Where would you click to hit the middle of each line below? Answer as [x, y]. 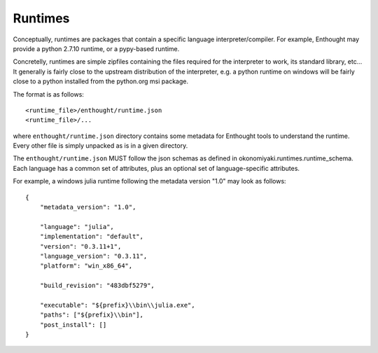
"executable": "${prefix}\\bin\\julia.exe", [117, 305]
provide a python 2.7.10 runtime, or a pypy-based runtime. [96, 48]
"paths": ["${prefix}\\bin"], [91, 315]
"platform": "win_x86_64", [86, 266]
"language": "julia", [77, 227]
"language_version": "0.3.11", [93, 256]
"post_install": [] [73, 325]
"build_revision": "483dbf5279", [97, 286]
